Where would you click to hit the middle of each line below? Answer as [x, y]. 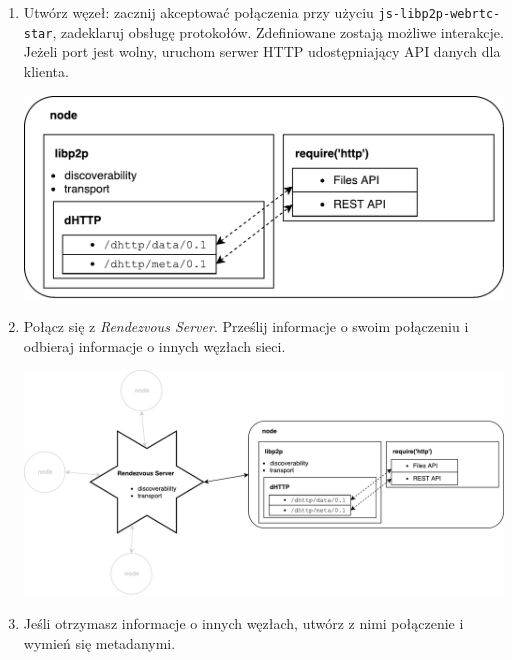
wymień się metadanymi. [99, 642]
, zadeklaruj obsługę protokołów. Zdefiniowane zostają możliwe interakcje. [278, 31]
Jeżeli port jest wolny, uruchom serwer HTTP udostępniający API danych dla [262, 51]
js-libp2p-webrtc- [439, 14]
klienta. [46, 70]
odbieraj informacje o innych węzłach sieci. [154, 345]
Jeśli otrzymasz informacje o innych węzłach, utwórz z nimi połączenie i [243, 623]
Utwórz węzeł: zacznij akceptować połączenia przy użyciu [198, 12]
